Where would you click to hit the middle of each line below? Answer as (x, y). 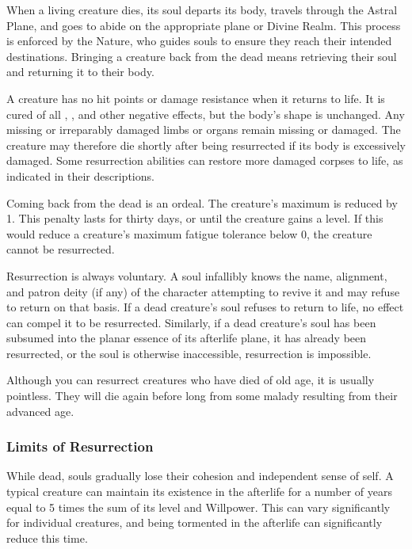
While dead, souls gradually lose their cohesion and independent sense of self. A (200, 476)
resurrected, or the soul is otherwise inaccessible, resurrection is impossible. (189, 353)
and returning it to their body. (80, 72)
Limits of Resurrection (80, 446)
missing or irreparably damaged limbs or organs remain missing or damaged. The (204, 130)
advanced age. (40, 411)
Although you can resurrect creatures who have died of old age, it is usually (191, 380)
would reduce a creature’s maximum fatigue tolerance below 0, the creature (189, 233)
